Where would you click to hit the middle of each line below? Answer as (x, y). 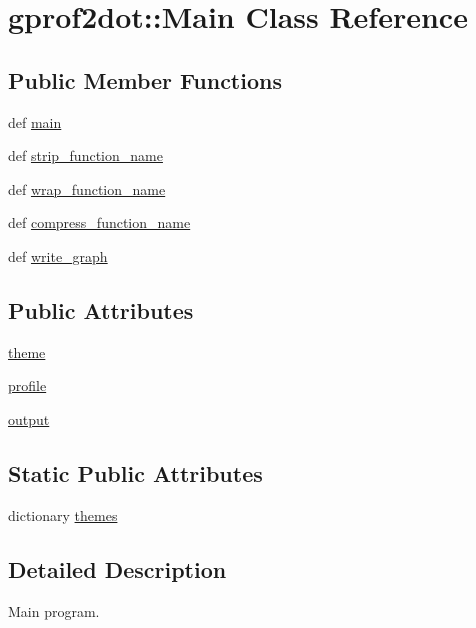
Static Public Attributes (135, 472)
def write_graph (58, 255)
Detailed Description (117, 568)
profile (27, 385)
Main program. (54, 610)
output (29, 418)
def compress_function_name (99, 222)
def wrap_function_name (87, 188)
